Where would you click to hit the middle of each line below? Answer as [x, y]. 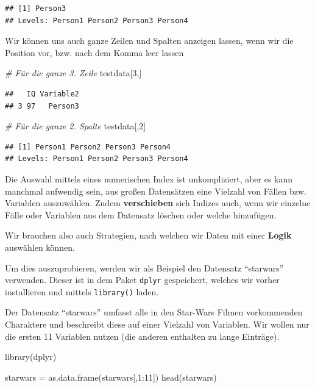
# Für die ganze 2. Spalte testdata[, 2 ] [76, 126]
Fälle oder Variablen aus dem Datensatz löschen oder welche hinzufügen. [141, 214]
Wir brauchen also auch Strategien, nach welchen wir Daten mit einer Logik [148, 235]
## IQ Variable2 [42, 94]
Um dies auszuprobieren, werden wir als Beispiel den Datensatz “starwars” [144, 268]
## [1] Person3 [36, 9]
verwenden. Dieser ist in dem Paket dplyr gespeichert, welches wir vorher [142, 280]
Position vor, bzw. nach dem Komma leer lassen [94, 52]
